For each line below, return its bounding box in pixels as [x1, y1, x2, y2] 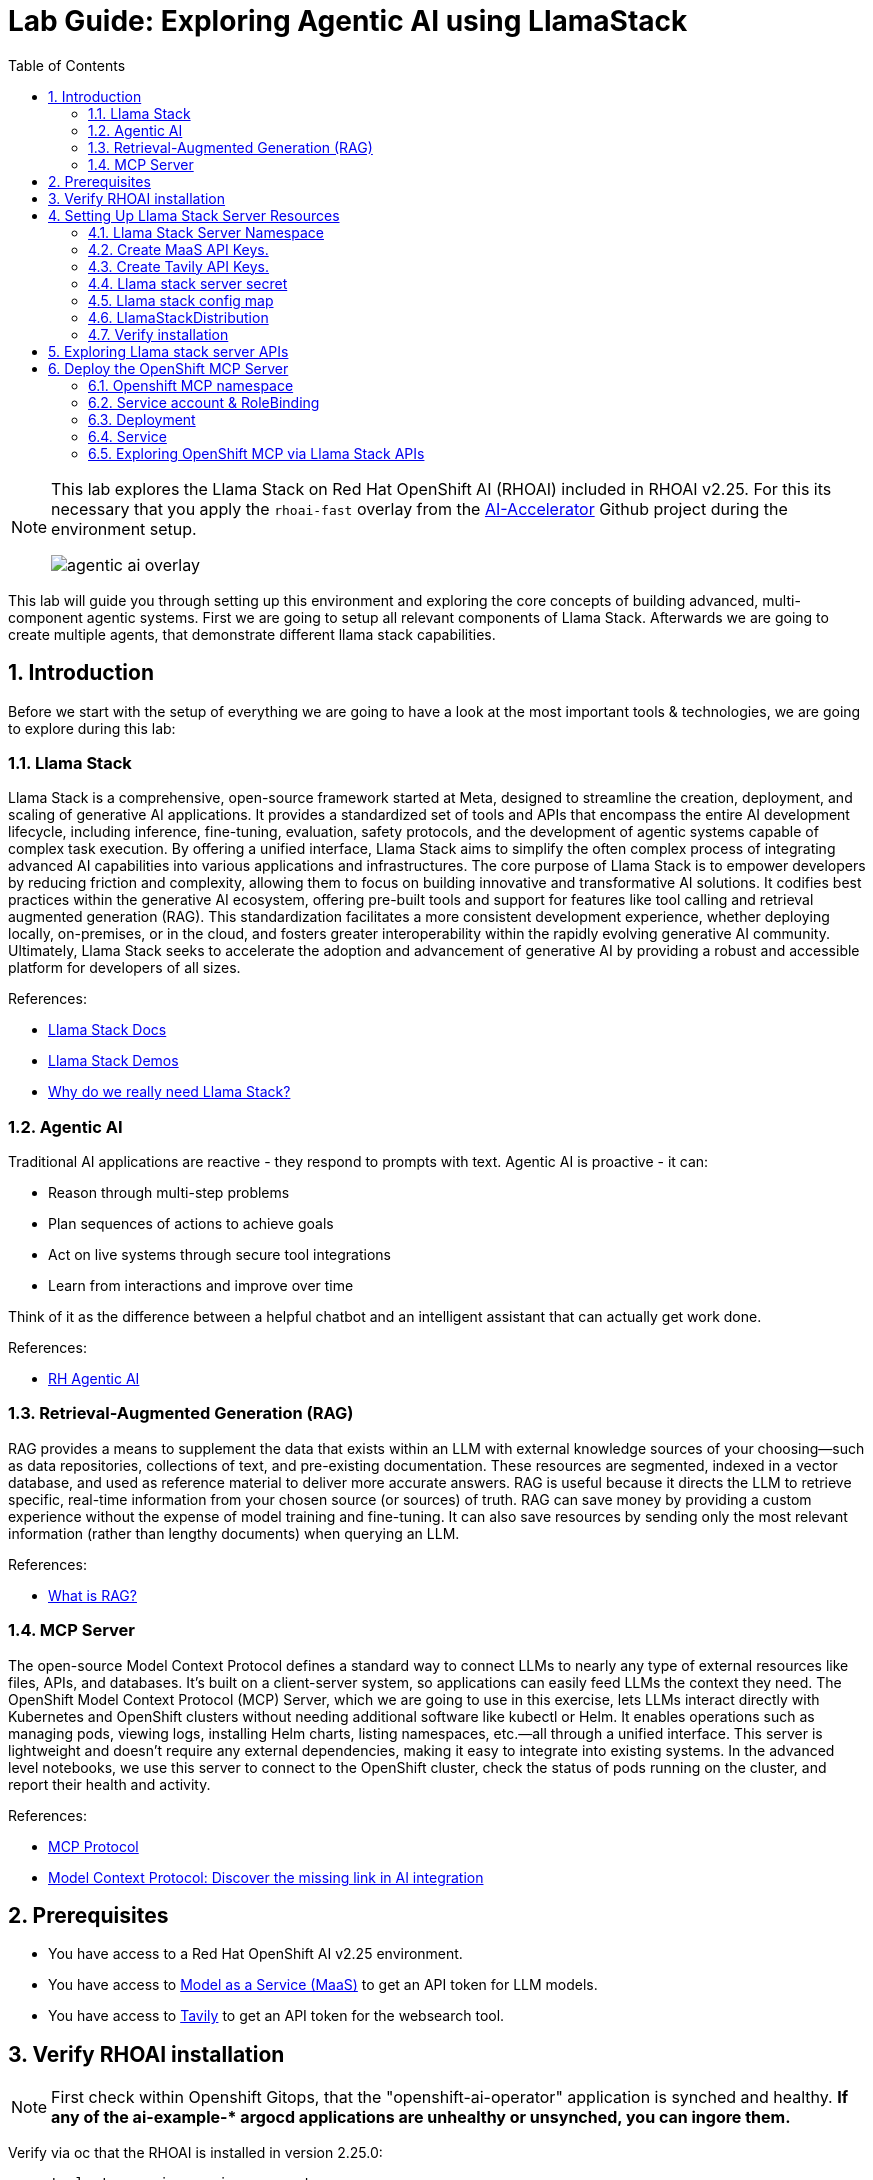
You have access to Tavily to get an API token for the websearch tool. [48, 2007, 505, 2025]
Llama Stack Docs [48, 1021, 167, 1039]
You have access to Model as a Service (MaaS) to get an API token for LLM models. [48, 1976, 598, 1994]
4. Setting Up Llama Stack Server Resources [48, 206, 340, 224]
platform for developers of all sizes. [8, 959, 241, 977]
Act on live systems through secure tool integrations [48, 1246, 392, 1264]
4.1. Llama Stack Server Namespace [88, 223, 324, 241]
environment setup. [51, 518, 197, 539]
